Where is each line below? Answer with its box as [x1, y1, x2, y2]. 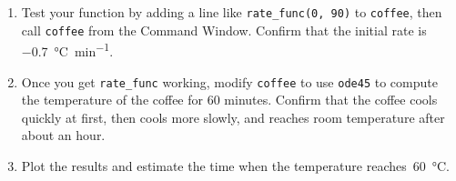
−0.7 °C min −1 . [21, 39, 114, 60]
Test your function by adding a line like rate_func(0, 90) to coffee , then [21, 3, 442, 21]
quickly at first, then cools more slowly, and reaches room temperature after [21, 107, 445, 126]
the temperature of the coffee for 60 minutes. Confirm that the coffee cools [21, 90, 438, 109]
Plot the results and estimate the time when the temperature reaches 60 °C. [21, 156, 450, 175]
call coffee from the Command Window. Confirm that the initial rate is [21, 20, 427, 39]
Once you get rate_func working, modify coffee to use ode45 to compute [21, 72, 438, 91]
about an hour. [21, 126, 106, 145]
